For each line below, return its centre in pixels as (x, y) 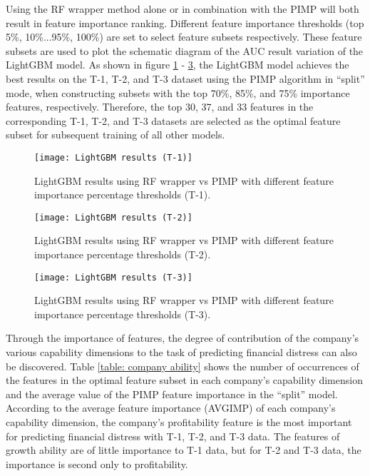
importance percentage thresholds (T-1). (123, 194)
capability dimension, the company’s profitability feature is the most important (179, 422)
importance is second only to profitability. (97, 464)
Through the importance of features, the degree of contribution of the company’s (183, 338)
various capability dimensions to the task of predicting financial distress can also (181, 352)
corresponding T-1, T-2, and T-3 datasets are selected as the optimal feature (173, 120)
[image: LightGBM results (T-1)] (113, 157)
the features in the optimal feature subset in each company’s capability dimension (184, 380)
